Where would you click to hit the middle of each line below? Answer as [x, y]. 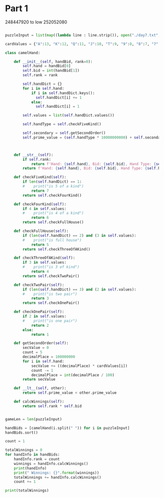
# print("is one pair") [50, 321]
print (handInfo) [31, 468]
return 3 [40, 298]
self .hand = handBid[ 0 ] [47, 66]
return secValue [39, 380]
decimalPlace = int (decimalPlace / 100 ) [73, 375]
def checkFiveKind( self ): [40, 177]
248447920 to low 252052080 [36, 22]
